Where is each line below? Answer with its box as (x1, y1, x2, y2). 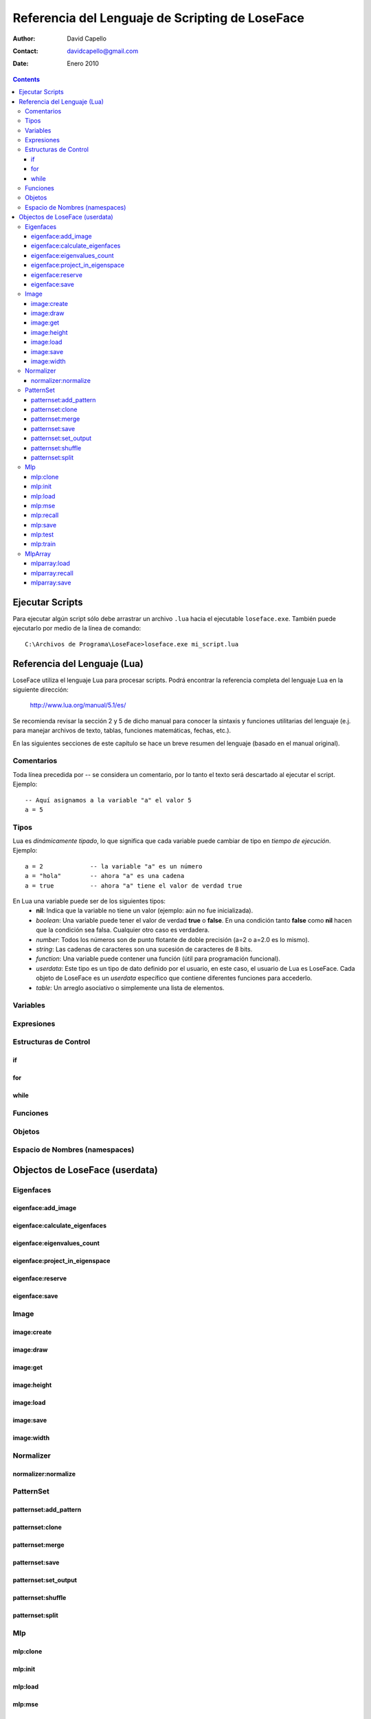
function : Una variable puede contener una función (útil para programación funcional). (36, 954, 281, 963)
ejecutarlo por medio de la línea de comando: (12, 624, 142, 633)
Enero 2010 (67, 59, 100, 68)
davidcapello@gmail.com (67, 47, 139, 55)
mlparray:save (31, 578, 71, 587)
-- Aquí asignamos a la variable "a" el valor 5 (25, 796, 192, 804)
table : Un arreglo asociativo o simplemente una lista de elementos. (36, 983, 225, 992)
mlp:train (31, 540, 56, 548)
